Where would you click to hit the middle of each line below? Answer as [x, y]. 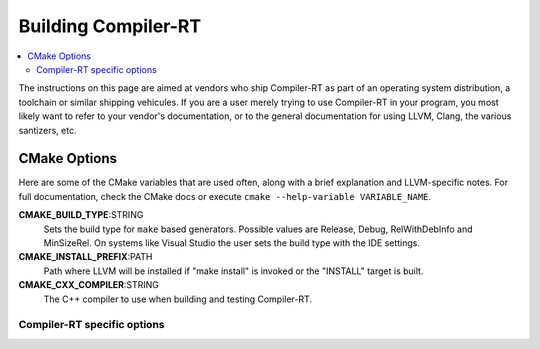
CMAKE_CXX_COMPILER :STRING [89, 285]
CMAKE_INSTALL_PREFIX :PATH [85, 257]
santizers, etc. [47, 130]
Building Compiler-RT [110, 26]
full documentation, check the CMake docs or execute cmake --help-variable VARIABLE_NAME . [225, 196]
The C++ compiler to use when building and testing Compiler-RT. [178, 299]
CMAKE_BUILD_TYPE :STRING [81, 215]
